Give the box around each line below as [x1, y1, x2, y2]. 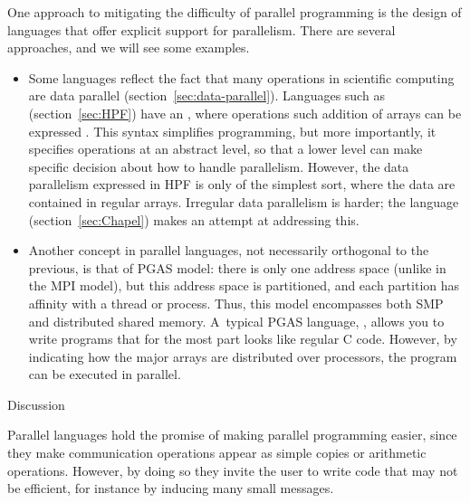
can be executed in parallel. [28, 365, 181, 384]
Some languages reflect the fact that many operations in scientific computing [28, 68, 455, 87]
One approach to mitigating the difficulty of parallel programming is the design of [7, 3, 462, 21]
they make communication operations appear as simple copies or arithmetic [7, 443, 427, 462]
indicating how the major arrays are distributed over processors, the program [28, 346, 457, 365]
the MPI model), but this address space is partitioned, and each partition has [28, 276, 460, 295]
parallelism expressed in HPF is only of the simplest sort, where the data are [28, 175, 456, 194]
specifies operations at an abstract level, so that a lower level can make [28, 139, 423, 158]
